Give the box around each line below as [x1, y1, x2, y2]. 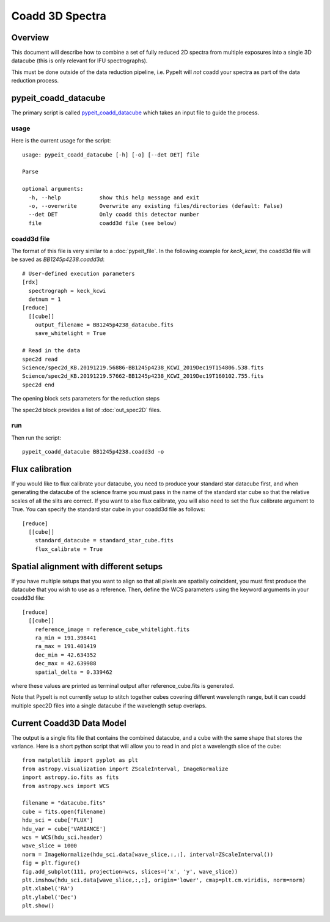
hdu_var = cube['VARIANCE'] [22, 825, 106, 832]
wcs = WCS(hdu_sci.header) [22, 833, 103, 841]
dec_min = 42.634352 [34, 651, 97, 658]
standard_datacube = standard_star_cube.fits [34, 537, 174, 544]
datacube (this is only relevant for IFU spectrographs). [11, 57, 148, 64]
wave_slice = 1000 [22, 843, 78, 849]
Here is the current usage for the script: [11, 137, 111, 144]
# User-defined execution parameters [22, 270, 136, 277]
